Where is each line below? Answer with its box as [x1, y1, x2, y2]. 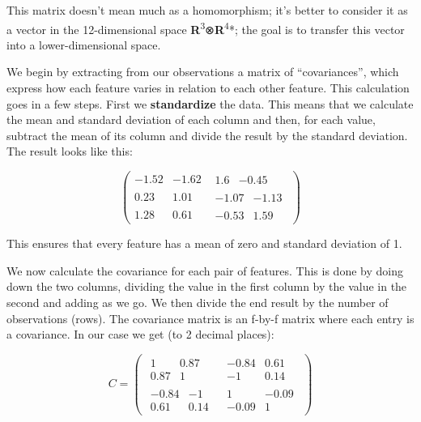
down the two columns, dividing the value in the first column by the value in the [6, 278, 407, 295]
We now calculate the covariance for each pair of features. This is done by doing [6, 262, 403, 279]
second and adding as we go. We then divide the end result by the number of [6, 294, 389, 311]
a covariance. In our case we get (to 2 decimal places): [6, 326, 274, 343]
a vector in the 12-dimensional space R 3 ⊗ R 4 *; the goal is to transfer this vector [6, 18, 405, 37]
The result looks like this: [6, 143, 133, 160]
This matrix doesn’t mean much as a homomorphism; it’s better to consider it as [6, 2, 408, 18]
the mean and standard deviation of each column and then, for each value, [6, 111, 376, 128]
